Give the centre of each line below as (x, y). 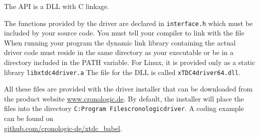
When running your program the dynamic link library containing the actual (120, 42)
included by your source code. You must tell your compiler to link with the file (124, 33)
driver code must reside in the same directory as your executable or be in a (119, 52)
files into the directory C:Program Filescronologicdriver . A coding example (124, 108)
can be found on (29, 118)
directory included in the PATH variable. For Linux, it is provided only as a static (130, 62)
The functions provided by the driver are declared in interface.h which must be (129, 23)
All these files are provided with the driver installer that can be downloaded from (129, 89)
